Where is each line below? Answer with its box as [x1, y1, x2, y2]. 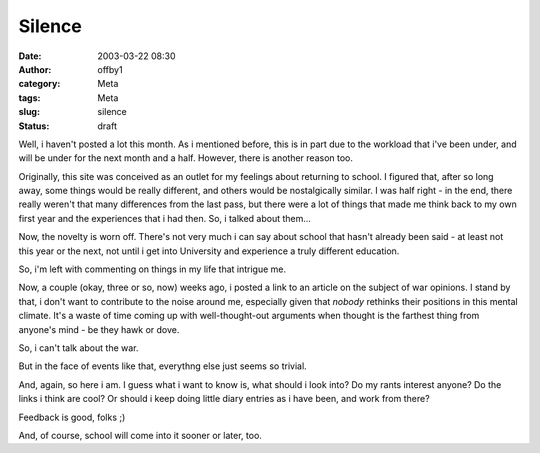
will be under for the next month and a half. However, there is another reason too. [18, 152, 354, 164]
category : [18, 78, 61, 90]
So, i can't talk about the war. [18, 341, 139, 354]
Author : [18, 63, 52, 75]
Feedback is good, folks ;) [18, 411, 126, 423]
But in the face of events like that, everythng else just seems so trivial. [18, 360, 307, 372]
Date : [18, 50, 42, 62]
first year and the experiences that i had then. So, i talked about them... [18, 212, 312, 224]
